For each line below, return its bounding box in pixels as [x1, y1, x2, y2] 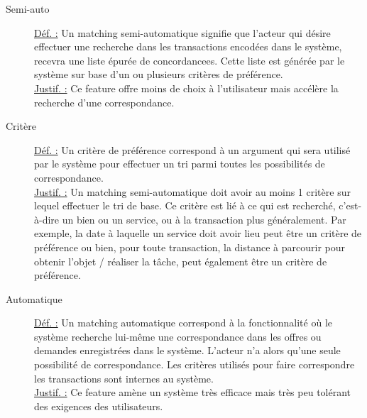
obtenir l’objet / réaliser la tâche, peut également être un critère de [34, 253, 327, 268]
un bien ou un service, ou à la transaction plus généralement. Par [62, 211, 346, 226]
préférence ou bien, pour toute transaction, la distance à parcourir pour [34, 239, 346, 254]
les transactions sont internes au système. [34, 370, 214, 385]
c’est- [339, 198, 362, 213]
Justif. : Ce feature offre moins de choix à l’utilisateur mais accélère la [34, 80, 339, 95]
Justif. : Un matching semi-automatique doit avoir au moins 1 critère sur [34, 184, 351, 199]
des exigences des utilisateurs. [34, 398, 163, 413]
